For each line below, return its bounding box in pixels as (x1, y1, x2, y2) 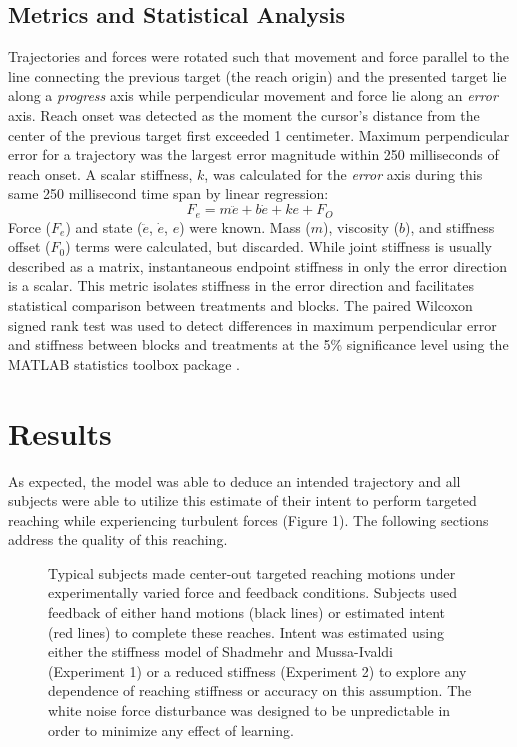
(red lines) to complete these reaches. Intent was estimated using (48, 621, 444, 642)
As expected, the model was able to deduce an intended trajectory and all (8, 470, 461, 491)
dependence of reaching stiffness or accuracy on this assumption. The (48, 680, 472, 701)
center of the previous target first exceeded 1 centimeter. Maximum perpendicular (8, 124, 510, 145)
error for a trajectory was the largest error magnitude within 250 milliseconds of (8, 144, 499, 165)
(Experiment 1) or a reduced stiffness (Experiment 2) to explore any (48, 660, 467, 681)
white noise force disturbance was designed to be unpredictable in (48, 700, 451, 721)
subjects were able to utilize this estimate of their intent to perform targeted (8, 490, 477, 511)
